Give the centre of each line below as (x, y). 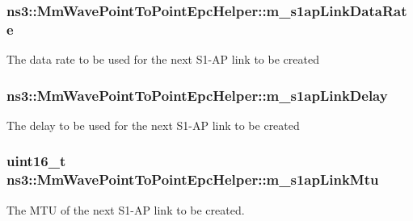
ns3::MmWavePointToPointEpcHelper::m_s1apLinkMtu (193, 179)
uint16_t (36, 161)
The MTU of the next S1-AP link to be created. (126, 209)
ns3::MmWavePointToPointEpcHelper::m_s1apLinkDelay (197, 95)
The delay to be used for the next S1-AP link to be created (153, 125)
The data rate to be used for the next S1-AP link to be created (163, 59)
